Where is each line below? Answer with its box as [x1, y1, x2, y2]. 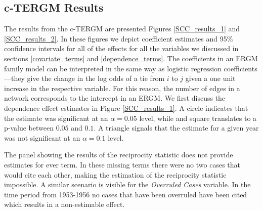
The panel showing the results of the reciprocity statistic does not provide [4, 149, 233, 160]
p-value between [4, 122, 54, 133]
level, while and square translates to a [139, 112, 257, 123]
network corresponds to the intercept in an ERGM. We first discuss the [4, 93, 226, 103]
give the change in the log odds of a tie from [27, 73, 165, 83]
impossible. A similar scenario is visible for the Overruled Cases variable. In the [4, 179, 251, 190]
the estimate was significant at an [4, 112, 108, 123]
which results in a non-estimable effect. [4, 199, 125, 209]
